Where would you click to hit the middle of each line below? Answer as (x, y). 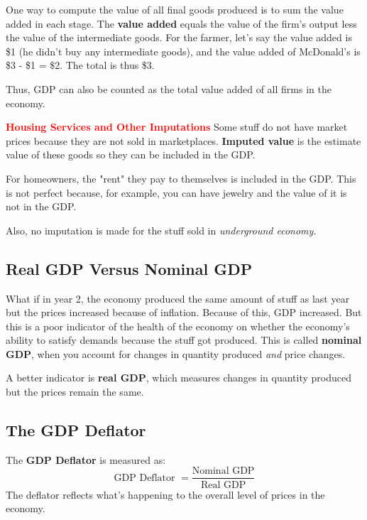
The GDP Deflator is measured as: (86, 459)
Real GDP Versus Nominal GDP (129, 268)
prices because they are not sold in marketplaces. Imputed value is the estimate (183, 140)
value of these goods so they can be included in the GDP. (131, 155)
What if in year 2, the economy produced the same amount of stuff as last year (178, 298)
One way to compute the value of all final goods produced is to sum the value (175, 9)
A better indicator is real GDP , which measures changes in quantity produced (179, 378)
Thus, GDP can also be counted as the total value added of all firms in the (169, 88)
